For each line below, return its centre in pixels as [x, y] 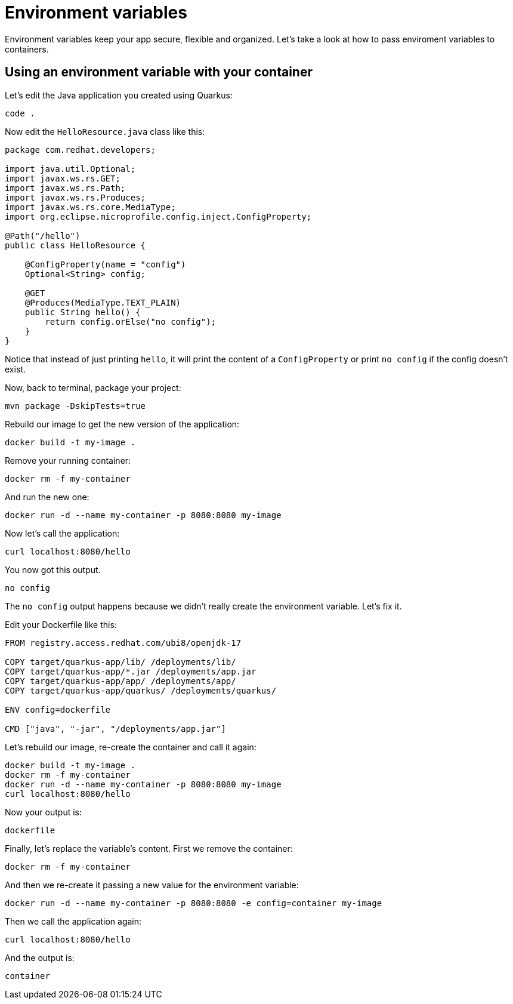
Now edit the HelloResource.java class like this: [105, 131]
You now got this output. [53, 569]
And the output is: [40, 957]
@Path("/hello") [43, 235]
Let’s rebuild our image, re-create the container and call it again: [131, 747]
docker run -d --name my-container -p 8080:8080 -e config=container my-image [194, 903]
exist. [15, 369]
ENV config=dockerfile [58, 709]
